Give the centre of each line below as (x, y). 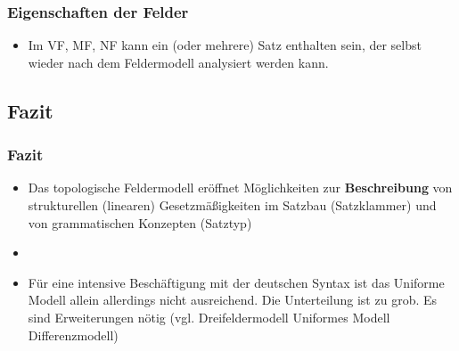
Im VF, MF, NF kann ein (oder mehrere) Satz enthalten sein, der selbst (225, 45)
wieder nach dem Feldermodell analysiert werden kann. (178, 62)
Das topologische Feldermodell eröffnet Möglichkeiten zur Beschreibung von (240, 188)
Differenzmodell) (73, 335)
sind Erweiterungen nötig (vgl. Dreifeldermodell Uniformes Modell (209, 317)
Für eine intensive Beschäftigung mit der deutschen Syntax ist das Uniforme (236, 282)
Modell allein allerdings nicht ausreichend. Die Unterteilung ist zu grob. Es (233, 300)
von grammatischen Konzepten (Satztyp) (140, 222)
